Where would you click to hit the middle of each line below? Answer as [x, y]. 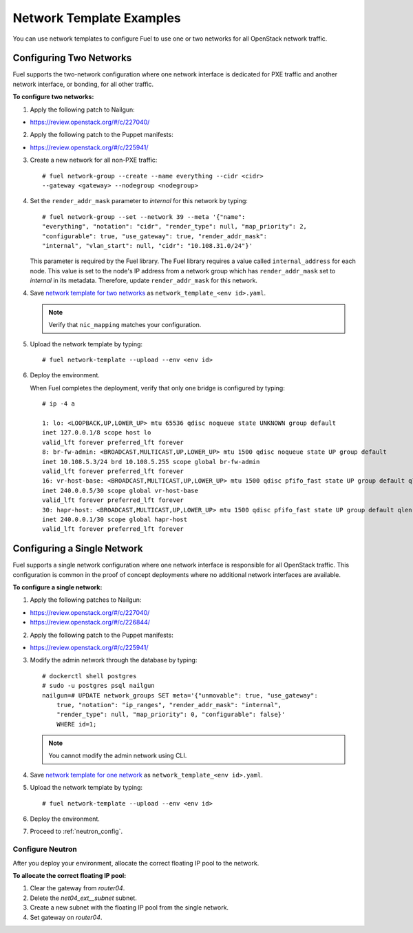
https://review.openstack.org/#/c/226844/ [90, 622]
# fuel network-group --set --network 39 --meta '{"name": [144, 217]
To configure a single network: [57, 587]
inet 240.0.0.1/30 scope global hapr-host [115, 519]
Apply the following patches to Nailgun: [86, 600]
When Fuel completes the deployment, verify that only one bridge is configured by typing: [157, 388]
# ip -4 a [59, 404]
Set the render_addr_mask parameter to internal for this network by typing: [139, 201]
